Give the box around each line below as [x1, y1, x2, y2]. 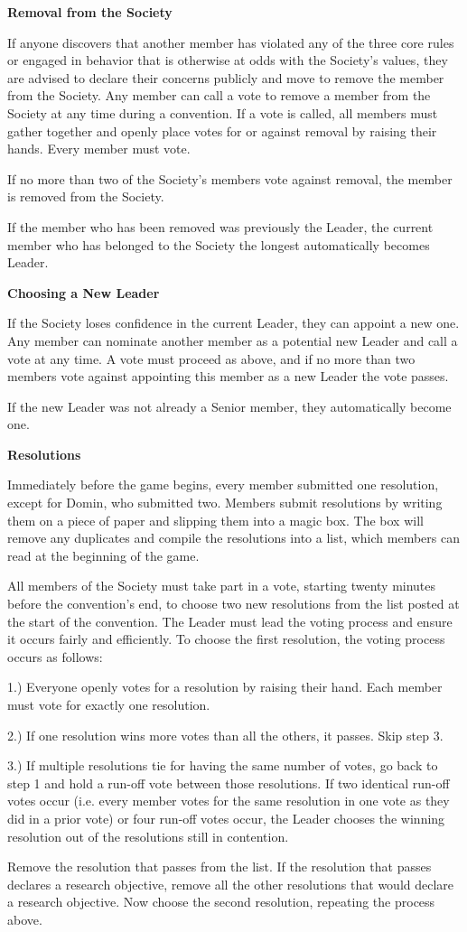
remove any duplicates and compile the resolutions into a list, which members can [7, 528, 460, 547]
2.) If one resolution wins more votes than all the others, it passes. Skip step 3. [7, 725, 444, 744]
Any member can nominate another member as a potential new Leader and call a [7, 331, 458, 349]
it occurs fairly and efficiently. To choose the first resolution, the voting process [7, 629, 445, 648]
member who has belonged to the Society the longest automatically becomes [7, 235, 430, 254]
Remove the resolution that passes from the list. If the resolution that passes [7, 857, 432, 876]
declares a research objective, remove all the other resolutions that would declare [7, 874, 454, 893]
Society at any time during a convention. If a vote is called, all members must [7, 103, 438, 122]
